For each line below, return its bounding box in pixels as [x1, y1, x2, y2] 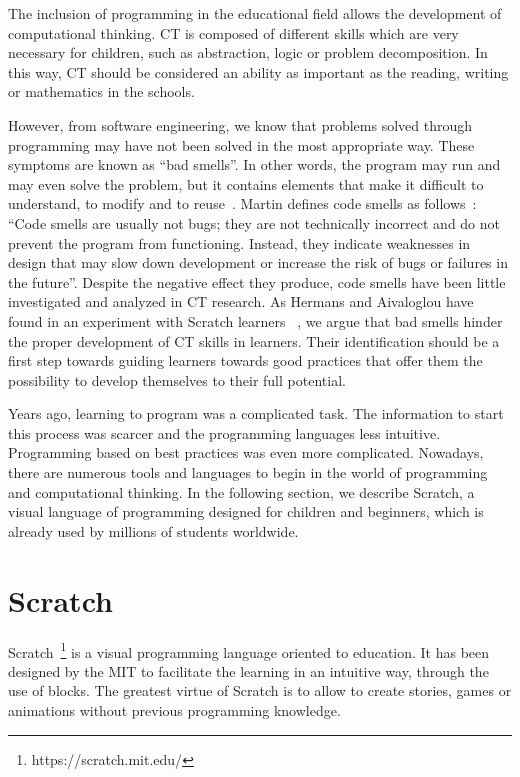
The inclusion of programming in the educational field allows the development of [8, 3, 502, 23]
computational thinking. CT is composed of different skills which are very [8, 22, 459, 43]
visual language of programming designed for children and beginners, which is [8, 501, 484, 522]
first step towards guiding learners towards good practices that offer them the [8, 350, 483, 371]
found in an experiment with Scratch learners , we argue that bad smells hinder [8, 310, 503, 331]
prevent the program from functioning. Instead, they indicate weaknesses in [8, 232, 471, 253]
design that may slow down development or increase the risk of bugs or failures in [8, 252, 508, 273]
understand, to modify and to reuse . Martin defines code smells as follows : [8, 193, 477, 214]
